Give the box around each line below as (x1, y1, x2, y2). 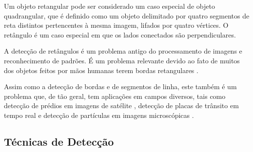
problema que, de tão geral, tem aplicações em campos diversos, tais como (4, 91, 226, 101)
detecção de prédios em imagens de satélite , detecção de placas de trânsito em (4, 100, 239, 111)
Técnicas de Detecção (4, 133, 114, 149)
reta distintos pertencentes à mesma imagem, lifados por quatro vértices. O (4, 20, 229, 30)
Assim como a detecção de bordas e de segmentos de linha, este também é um (4, 81, 237, 92)
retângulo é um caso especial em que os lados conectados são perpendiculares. (4, 29, 236, 39)
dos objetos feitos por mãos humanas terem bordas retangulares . (4, 65, 198, 75)
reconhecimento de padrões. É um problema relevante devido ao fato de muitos (4, 55, 240, 65)
